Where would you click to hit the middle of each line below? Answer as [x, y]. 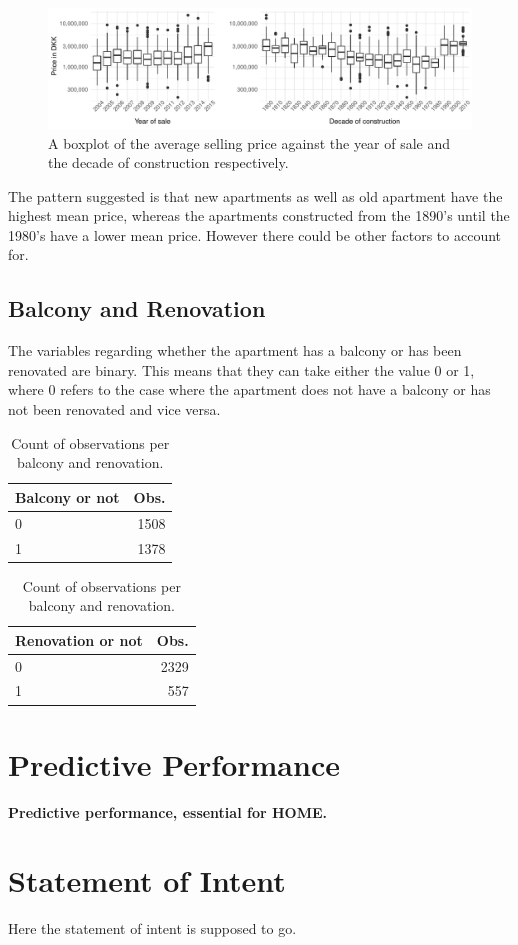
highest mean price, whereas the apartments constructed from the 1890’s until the [259, 215]
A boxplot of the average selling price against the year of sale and [249, 142]
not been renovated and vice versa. [114, 409]
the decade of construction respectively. [168, 162]
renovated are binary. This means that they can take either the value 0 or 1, [241, 369]
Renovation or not [79, 639]
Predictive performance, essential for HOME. [167, 811]
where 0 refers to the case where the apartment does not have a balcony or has [249, 389]
